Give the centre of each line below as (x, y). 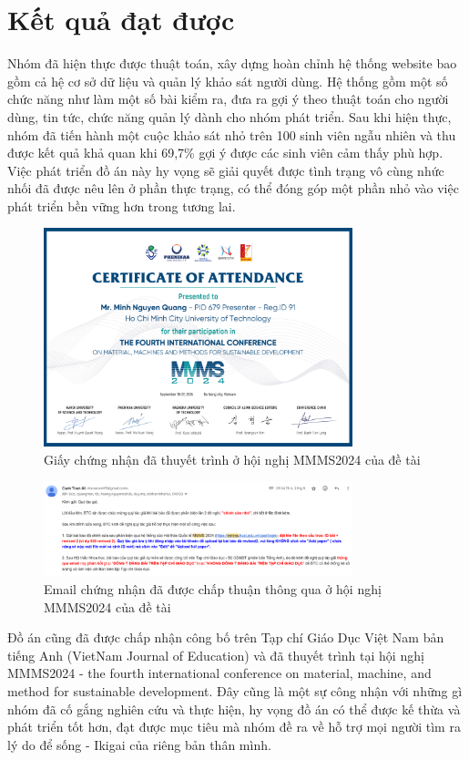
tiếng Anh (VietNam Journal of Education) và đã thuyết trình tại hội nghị (216, 655)
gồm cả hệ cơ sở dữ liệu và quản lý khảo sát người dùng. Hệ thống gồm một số (228, 81)
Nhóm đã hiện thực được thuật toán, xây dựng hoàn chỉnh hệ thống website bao (232, 63)
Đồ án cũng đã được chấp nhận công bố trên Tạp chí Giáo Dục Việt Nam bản (226, 637)
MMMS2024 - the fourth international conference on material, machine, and (219, 673)
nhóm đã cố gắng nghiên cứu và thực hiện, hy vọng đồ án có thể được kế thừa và (234, 709)
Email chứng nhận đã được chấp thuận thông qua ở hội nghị (213, 589)
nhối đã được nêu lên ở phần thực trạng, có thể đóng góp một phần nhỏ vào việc (233, 188)
